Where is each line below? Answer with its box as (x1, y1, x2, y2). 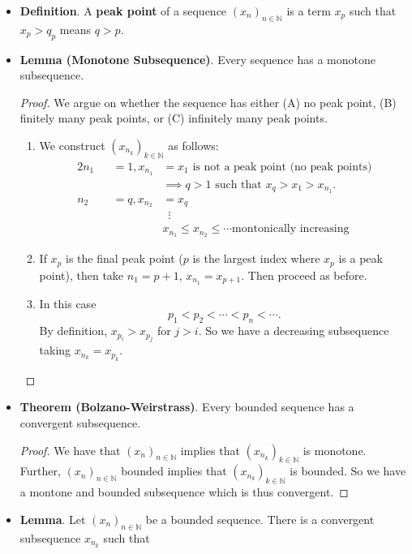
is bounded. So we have (290, 462, 406, 479)
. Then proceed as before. (241, 266, 367, 283)
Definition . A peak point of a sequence (19, 2, 227, 19)
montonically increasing (232, 223, 350, 235)
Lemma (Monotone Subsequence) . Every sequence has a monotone (19, 50, 376, 67)
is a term (286, 2, 331, 19)
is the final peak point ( (65, 250, 183, 267)
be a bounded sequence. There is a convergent (145, 510, 375, 527)
